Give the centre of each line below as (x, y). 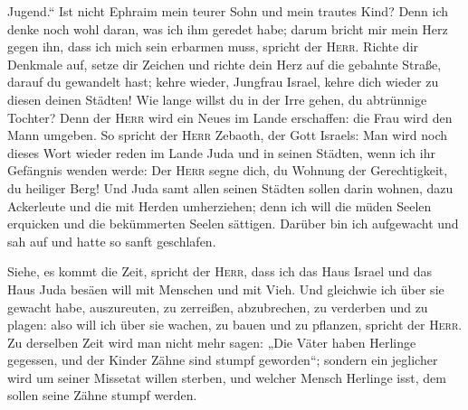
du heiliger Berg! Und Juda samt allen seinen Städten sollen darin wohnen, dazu (230, 187)
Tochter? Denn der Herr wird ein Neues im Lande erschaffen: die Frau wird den (230, 117)
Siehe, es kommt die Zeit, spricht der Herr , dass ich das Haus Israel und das (220, 271)
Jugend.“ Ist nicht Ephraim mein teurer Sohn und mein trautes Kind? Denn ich (228, 11)
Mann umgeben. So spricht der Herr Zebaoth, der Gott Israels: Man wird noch (228, 135)
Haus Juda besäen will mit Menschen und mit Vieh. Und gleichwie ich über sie (226, 289)
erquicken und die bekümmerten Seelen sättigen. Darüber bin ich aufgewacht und (233, 224)
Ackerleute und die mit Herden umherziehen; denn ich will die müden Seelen (220, 205)
